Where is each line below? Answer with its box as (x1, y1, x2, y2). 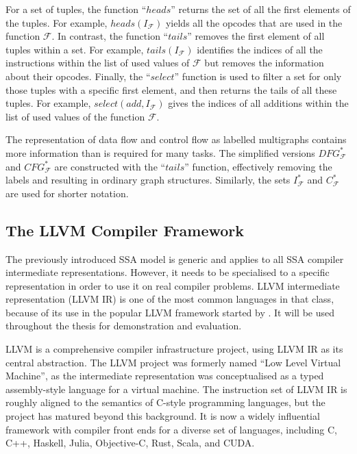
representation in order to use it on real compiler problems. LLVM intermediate (5, 278, 340, 292)
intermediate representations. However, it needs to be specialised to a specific (5, 265, 330, 279)
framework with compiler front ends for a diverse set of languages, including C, (5, 422, 337, 436)
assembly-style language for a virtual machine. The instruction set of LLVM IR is (5, 381, 347, 396)
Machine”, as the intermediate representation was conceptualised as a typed (5, 368, 324, 383)
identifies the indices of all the (197, 42, 323, 56)
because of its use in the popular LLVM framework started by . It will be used (5, 305, 335, 319)
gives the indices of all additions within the (168, 96, 349, 110)
